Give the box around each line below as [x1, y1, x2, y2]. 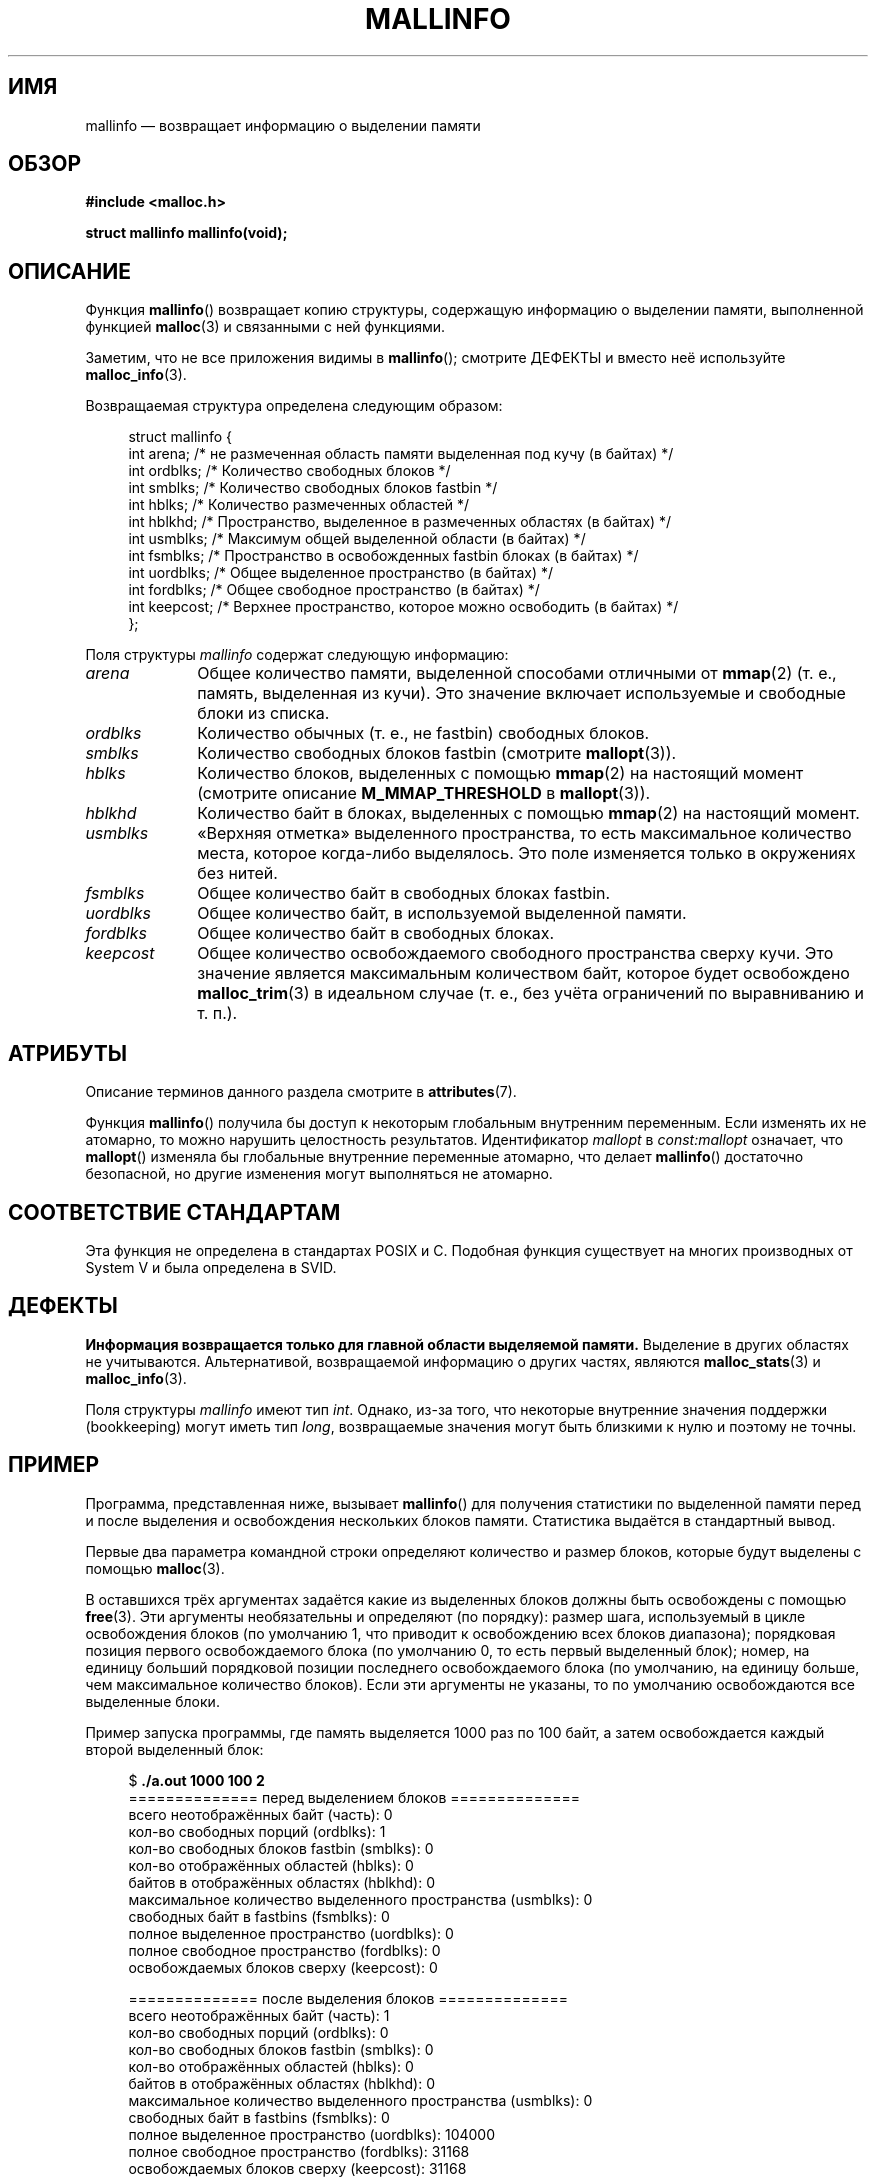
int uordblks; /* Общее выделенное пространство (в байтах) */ [128, 564, 554, 582]
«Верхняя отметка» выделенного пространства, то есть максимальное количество [197, 823, 852, 844]
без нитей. [197, 863, 278, 884]
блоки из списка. [197, 703, 330, 724]
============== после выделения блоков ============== [128, 1989, 568, 2007]
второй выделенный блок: [85, 1740, 264, 1758]
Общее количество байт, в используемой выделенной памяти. [197, 903, 687, 924]
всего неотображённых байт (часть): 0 [128, 1805, 393, 1823]
